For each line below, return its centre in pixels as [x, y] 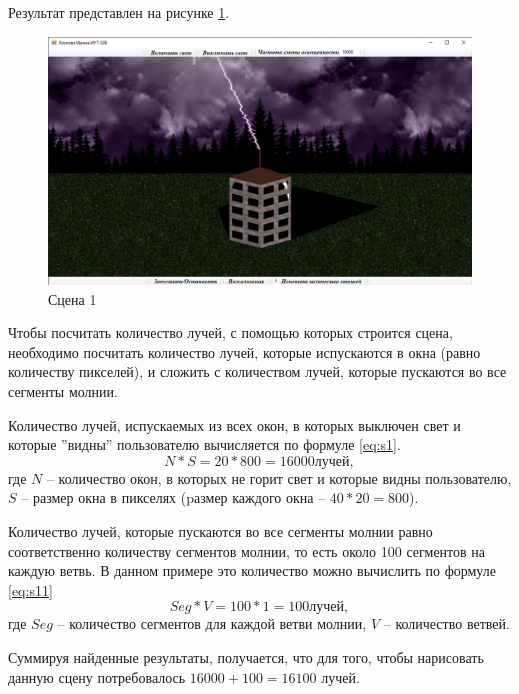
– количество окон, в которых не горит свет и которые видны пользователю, [279, 477]
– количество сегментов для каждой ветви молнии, [212, 623]
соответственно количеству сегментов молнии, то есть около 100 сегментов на [247, 550]
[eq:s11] [30, 589]
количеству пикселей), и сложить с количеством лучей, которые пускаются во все [257, 371]
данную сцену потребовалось [97, 676]
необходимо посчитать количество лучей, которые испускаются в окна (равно [244, 351]
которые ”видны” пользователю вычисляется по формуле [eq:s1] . [204, 444]
